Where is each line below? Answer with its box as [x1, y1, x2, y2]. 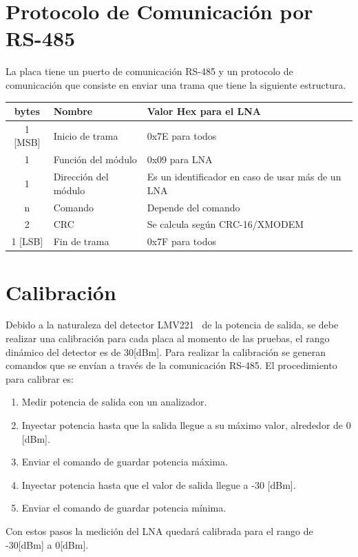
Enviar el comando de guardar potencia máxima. [21, 454, 228, 469]
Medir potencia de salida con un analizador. [21, 395, 207, 409]
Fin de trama [53, 234, 109, 249]
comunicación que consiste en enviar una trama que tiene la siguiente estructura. [6, 77, 346, 92]
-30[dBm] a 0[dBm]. [6, 537, 89, 551]
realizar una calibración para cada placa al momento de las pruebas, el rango [6, 331, 330, 346]
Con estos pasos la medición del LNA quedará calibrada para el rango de [6, 524, 313, 538]
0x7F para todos [147, 234, 216, 249]
